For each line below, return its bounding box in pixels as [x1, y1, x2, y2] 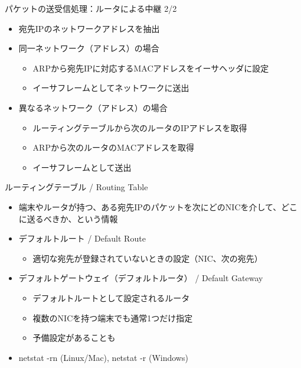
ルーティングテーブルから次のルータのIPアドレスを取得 [32, 121, 247, 133]
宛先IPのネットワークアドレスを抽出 [18, 22, 160, 34]
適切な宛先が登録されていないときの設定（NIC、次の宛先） [32, 252, 263, 264]
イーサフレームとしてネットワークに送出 [32, 82, 189, 94]
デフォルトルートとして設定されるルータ [32, 291, 190, 304]
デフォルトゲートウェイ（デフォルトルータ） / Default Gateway [18, 272, 263, 284]
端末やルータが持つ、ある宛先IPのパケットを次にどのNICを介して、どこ [18, 200, 297, 213]
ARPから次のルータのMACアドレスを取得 [32, 141, 194, 154]
